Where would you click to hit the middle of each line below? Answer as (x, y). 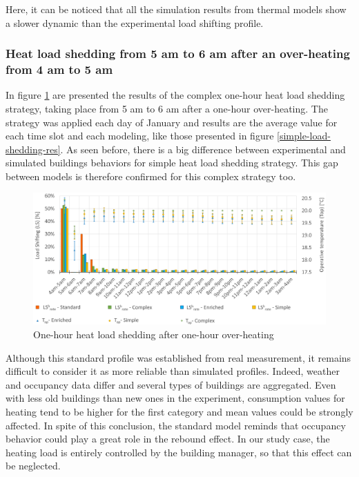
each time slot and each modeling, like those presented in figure (140, 136)
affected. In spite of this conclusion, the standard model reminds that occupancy (176, 425)
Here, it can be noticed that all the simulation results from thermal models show (176, 9)
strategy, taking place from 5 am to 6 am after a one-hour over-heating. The (167, 108)
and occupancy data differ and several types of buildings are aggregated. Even (171, 384)
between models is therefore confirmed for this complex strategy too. (151, 176)
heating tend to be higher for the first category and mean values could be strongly (179, 411)
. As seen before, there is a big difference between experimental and (203, 149)
